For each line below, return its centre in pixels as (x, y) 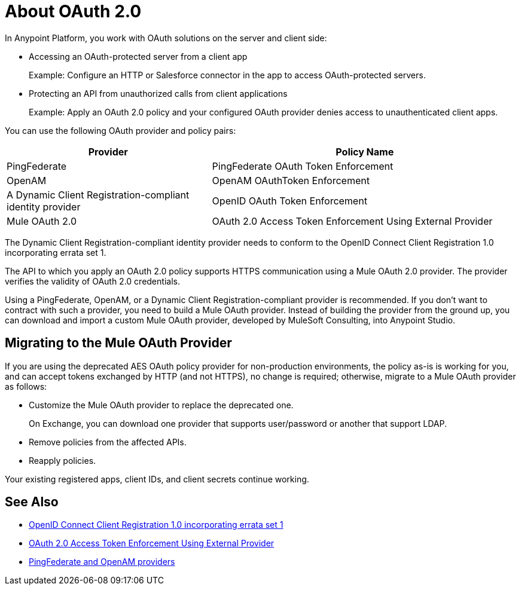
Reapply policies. (63, 460)
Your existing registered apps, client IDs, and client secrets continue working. (157, 479)
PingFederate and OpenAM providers (102, 562)
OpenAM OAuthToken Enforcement (291, 180)
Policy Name (365, 152)
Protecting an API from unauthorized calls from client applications (158, 93)
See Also (32, 502)
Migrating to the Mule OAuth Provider (118, 343)
